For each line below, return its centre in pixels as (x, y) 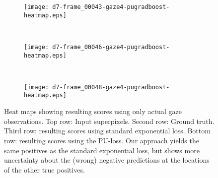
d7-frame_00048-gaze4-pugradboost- (111, 87)
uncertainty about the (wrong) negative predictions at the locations (107, 160)
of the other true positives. (44, 169)
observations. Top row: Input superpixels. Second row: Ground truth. (109, 121)
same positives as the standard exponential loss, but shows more (102, 150)
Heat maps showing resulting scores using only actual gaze (93, 111)
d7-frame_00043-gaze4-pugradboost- (111, 7)
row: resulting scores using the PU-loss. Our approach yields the (102, 140)
